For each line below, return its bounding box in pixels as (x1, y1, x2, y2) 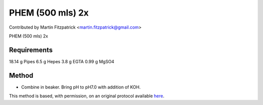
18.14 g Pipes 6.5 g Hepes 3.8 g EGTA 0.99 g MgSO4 (9, 58, 114, 64)
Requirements (9, 46, 53, 54)
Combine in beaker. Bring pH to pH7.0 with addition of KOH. (21, 84, 141, 90)
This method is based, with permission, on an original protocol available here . (9, 93, 165, 99)
